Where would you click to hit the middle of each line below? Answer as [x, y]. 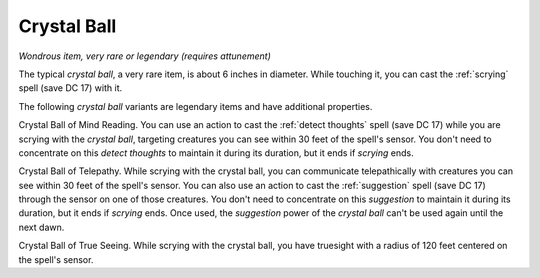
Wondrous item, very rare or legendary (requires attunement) [145, 56]
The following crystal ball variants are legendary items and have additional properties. [195, 106]
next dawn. [41, 227]
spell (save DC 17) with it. [70, 88]
